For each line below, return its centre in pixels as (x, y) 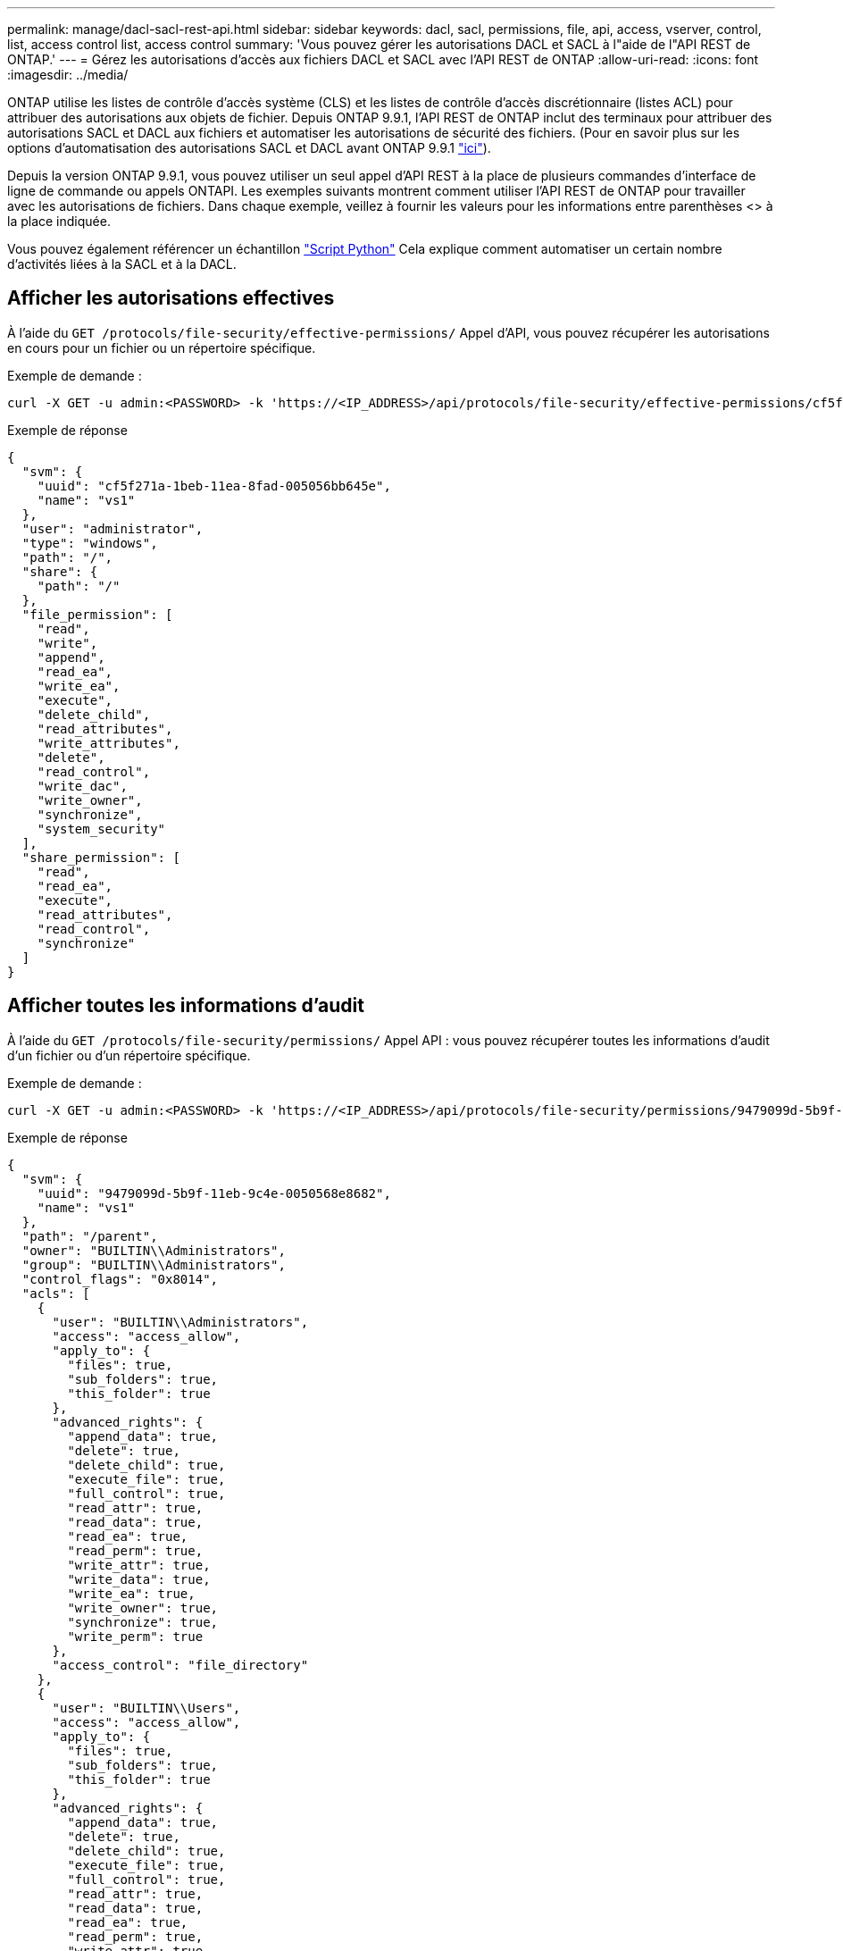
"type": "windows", (90, 543)
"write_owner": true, (143, 1608)
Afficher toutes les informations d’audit (186, 1006)
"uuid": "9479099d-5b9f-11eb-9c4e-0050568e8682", (214, 1193)
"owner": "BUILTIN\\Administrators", (154, 1250)
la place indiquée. (59, 221)
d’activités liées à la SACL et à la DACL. (122, 264)
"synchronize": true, (143, 1622)
